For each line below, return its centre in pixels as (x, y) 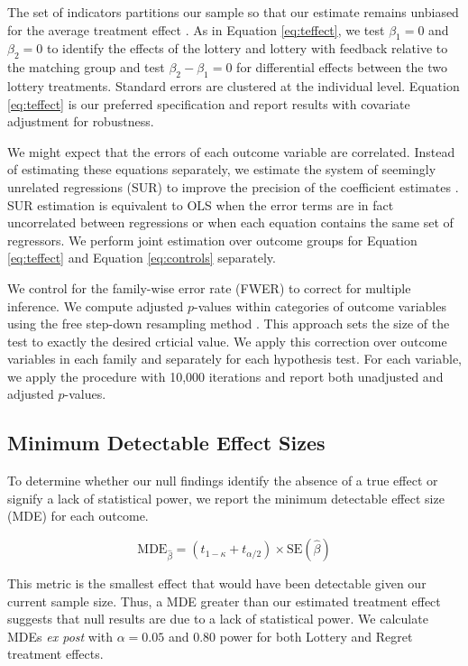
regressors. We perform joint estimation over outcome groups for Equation (212, 240)
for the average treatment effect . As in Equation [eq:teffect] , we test (196, 29)
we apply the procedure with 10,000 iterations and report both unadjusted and (225, 376)
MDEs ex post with (60, 636)
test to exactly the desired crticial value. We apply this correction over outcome (227, 341)
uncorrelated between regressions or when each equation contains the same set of (230, 222)
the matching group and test (86, 67)
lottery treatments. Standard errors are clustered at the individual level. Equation (234, 85)
